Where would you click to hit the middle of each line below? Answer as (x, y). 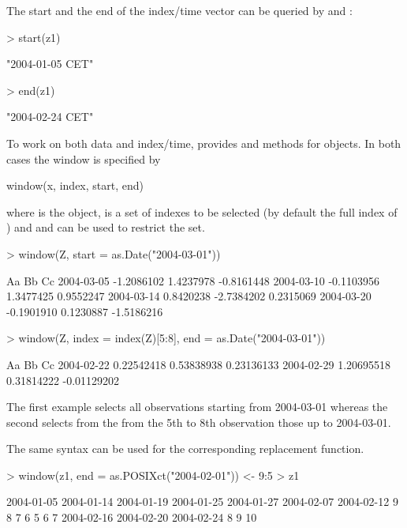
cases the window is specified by (84, 158)
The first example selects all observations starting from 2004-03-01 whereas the (197, 407)
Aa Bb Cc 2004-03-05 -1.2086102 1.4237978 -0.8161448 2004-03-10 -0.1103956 (193, 280)
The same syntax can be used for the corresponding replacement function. (185, 449)
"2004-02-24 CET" (50, 117)
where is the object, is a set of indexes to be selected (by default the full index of (202, 211)
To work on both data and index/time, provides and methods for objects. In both (204, 143)
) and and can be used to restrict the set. (106, 227)
